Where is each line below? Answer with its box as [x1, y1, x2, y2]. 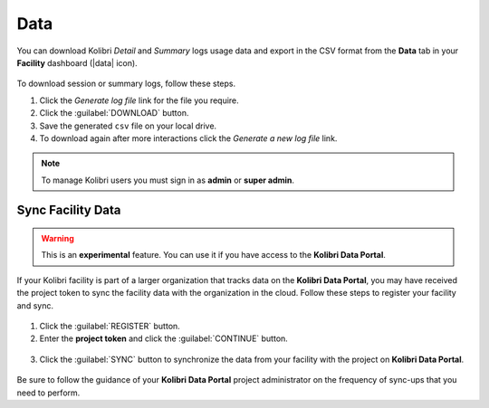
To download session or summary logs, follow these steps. [16, 78, 236, 90]
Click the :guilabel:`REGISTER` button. [39, 321, 180, 332]
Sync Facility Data [16, 203, 121, 218]
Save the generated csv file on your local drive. [39, 120, 217, 131]
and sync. [16, 299, 54, 311]
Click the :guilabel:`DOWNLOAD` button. [39, 108, 189, 119]
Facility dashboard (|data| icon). [16, 57, 138, 68]
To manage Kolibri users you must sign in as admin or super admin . [41, 175, 294, 185]
